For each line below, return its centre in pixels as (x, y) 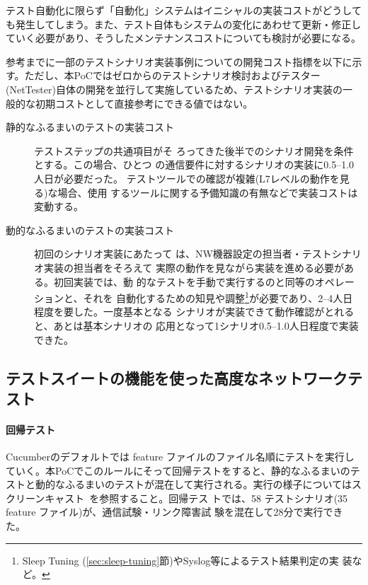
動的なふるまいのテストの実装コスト (90, 230)
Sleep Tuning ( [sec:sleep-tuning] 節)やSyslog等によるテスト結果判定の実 (180, 560)
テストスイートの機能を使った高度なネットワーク (177, 377)
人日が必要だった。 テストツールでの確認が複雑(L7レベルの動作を (187, 178)
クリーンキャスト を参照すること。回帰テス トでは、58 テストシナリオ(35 (177, 498)
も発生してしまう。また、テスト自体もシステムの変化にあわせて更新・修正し (184, 24)
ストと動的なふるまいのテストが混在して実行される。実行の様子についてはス (184, 484)
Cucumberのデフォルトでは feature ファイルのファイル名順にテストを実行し (180, 457)
